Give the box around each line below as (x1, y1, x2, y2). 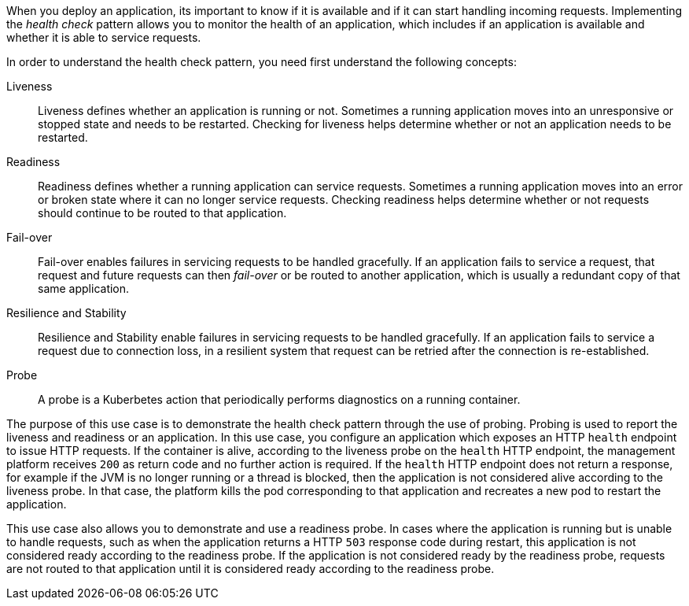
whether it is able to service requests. (6, 31, 201, 44)
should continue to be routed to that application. (38, 206, 287, 220)
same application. (38, 282, 130, 295)
